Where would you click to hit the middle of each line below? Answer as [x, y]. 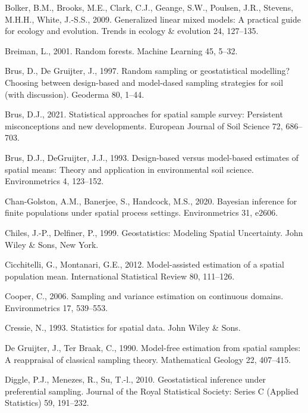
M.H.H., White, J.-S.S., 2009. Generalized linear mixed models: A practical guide [153, 19]
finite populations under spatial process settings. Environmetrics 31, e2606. [142, 212]
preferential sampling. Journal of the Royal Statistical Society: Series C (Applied [152, 391]
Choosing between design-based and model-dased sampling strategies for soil [144, 82]
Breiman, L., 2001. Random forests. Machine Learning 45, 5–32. [121, 50]
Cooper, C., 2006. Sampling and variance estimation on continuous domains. [144, 296]
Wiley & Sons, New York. [52, 244]
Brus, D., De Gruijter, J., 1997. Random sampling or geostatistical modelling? [147, 71]
